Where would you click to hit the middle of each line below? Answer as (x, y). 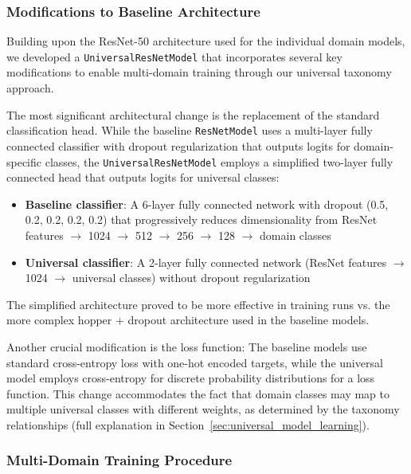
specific (24, 161)
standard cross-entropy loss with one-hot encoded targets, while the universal (195, 362)
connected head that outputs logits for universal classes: (143, 177)
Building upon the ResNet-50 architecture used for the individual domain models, (206, 41)
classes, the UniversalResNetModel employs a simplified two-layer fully (219, 161)
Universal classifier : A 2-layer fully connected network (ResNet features (206, 262)
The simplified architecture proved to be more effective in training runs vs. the (198, 304)
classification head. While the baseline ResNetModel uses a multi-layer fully (190, 130)
